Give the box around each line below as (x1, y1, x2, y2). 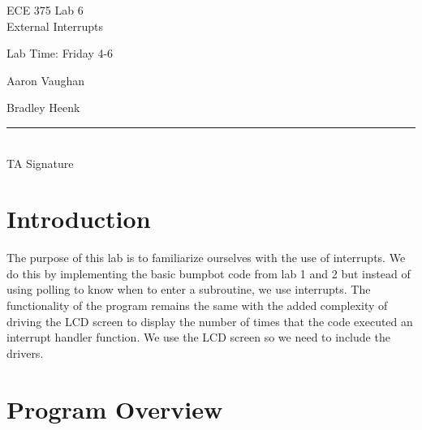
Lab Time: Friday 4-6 (6, 45, 114, 62)
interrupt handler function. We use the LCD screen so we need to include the (6, 329, 390, 346)
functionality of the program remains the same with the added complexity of (6, 297, 388, 314)
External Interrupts (6, 17, 104, 34)
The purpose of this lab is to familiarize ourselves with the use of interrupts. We (6, 249, 406, 266)
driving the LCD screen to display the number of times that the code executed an (6, 312, 413, 329)
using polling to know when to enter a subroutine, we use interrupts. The (6, 281, 371, 298)
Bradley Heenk (6, 99, 80, 116)
